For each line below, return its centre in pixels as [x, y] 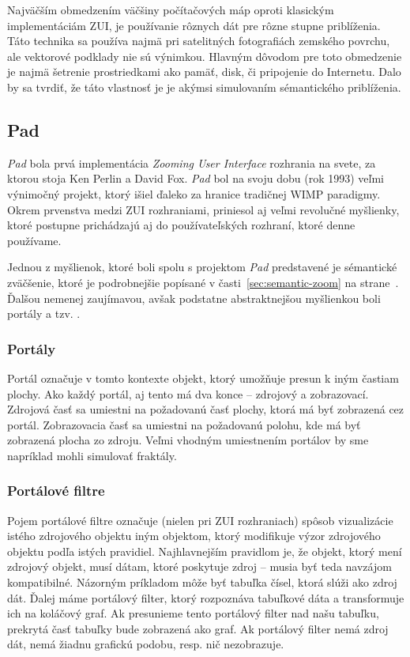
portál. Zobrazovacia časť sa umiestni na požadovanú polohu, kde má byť [184, 424]
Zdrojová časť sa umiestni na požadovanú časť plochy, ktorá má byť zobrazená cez [206, 409]
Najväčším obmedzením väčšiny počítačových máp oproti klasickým [171, 9]
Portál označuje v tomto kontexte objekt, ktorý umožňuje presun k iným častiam [203, 378]
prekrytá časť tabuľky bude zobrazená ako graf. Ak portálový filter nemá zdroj [198, 628]
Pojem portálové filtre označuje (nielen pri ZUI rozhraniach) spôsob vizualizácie [200, 520]
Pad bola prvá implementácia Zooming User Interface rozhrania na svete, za [192, 162]
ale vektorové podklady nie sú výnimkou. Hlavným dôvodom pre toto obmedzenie [205, 56]
